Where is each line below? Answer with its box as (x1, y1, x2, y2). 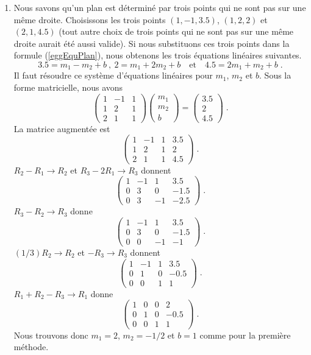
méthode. (13, 340, 49, 353)
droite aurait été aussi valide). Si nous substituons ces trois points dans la (13, 37, 290, 49)
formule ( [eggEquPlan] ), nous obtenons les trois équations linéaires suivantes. (13, 49, 302, 62)
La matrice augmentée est (13, 122, 110, 135)
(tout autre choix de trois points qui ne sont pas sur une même (59, 25, 294, 38)
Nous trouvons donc (13, 328, 88, 341)
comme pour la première (199, 328, 291, 341)
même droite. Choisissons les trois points (13, 13, 166, 26)
